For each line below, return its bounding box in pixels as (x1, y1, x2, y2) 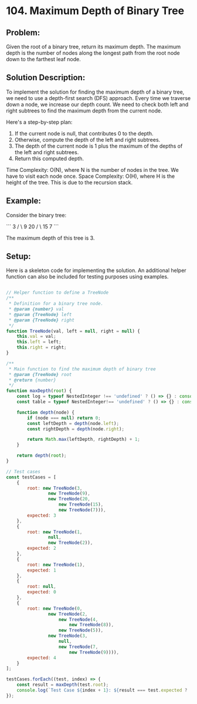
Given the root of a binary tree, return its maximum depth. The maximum (6, 43, 181, 50)
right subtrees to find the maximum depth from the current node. (6, 107, 162, 114)
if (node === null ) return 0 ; (27, 415, 101, 421)
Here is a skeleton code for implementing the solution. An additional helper (6, 267, 186, 274)
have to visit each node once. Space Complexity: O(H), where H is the (6, 172, 175, 180)
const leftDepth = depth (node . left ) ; (27, 420, 119, 426)
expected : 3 (27, 512, 57, 519)
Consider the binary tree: (6, 211, 66, 218)
